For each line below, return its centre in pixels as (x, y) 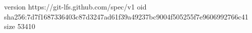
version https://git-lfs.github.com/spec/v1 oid (75, 6)
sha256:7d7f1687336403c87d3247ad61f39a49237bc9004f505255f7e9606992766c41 (126, 16)
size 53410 (20, 26)
